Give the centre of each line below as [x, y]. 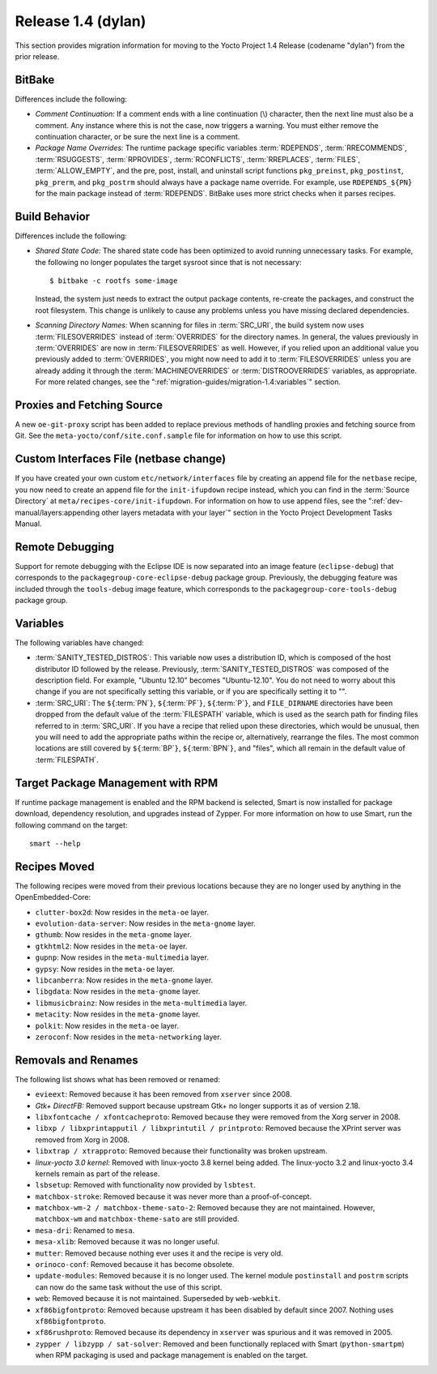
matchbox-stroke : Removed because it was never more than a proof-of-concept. [173, 1196]
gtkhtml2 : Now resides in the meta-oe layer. [111, 946]
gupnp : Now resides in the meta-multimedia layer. [122, 957]
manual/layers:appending [57, 512]
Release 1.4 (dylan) [81, 21]
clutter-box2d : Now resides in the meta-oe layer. [122, 912]
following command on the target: [71, 825]
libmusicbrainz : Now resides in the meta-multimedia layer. [141, 1003]
